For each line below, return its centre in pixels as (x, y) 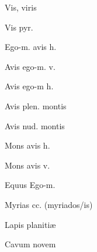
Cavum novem (30, 244)
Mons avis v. (27, 165)
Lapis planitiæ (30, 224)
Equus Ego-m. (30, 185)
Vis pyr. (19, 27)
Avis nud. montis (35, 125)
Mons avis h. (27, 145)
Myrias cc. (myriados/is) (49, 204)
